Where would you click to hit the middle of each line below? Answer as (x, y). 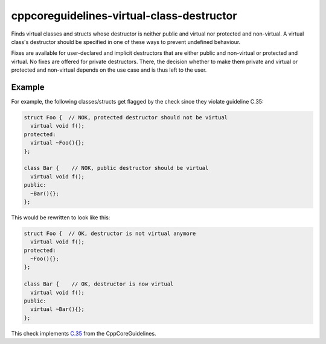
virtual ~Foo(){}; (57, 143)
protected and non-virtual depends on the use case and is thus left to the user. (109, 70)
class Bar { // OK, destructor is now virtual (99, 284)
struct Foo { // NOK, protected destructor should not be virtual (126, 117)
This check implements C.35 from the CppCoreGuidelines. (84, 333)
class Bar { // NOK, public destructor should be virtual (116, 168)
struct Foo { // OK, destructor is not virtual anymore (110, 233)
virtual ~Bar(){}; (57, 309)
